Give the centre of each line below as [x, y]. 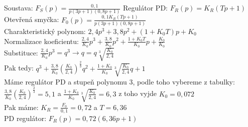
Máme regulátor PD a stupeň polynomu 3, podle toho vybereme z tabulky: [119, 81]
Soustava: [19, 7]
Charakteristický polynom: [45, 31]
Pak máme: [21, 107]
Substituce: [21, 52]
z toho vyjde [138, 93]
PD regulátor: [25, 118]
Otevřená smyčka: [32, 19]
